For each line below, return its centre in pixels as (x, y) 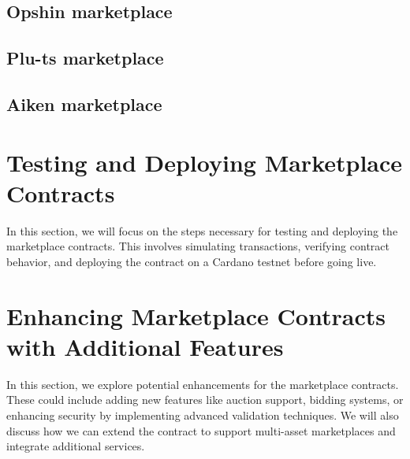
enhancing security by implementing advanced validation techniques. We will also (203, 415)
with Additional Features (145, 346)
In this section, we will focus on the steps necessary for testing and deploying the (202, 230)
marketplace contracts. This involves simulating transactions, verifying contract (198, 246)
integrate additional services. (76, 446)
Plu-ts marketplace (85, 58)
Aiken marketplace (84, 104)
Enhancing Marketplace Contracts (196, 315)
